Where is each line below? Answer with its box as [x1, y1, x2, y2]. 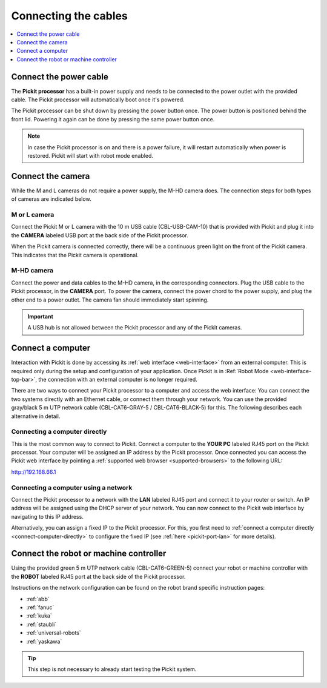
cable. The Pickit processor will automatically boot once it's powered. [11, 96, 185, 103]
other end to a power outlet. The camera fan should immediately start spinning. [11, 296, 209, 303]
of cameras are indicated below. [11, 195, 91, 203]
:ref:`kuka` [26, 612, 52, 619]
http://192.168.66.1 [11, 468, 56, 476]
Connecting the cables [11, 9, 128, 22]
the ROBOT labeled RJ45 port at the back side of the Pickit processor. [11, 573, 186, 580]
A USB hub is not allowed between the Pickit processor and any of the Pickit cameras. [27, 324, 242, 331]
